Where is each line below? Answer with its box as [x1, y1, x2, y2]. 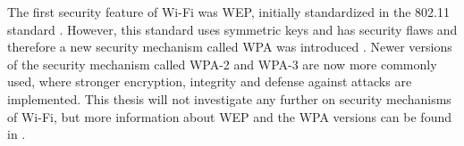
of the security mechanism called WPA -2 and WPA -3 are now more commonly [7, 54, 437, 73]
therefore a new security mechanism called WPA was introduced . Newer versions [7, 37, 452, 56]
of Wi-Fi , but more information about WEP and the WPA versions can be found [7, 107, 451, 126]
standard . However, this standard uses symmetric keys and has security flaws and [7, 20, 458, 38]
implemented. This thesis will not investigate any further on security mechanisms [7, 89, 451, 108]
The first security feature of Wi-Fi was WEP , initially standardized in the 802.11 [7, 3, 451, 20]
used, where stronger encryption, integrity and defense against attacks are [7, 72, 412, 91]
